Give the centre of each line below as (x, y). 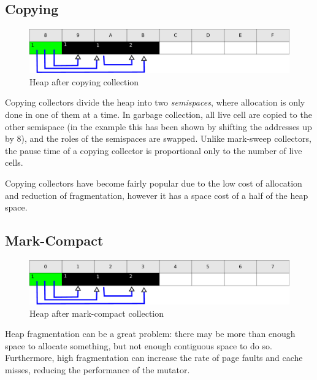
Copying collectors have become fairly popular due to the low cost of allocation (154, 183)
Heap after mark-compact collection (97, 313)
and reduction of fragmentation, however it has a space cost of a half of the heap (157, 195)
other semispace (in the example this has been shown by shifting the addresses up (158, 126)
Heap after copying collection (84, 81)
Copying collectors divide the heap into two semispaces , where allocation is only (155, 102)
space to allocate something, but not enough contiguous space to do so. (139, 345)
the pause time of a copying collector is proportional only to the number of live (154, 150)
